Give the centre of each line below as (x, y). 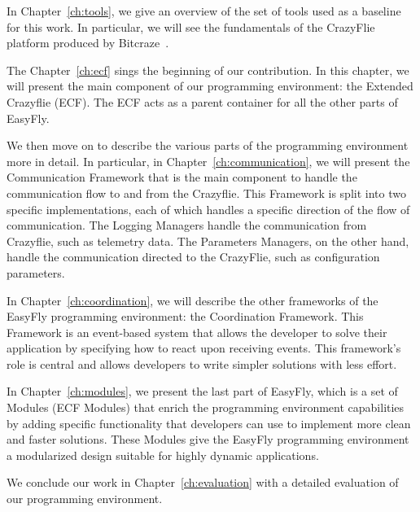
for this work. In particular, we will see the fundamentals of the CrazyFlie (191, 26)
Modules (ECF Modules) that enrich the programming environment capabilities (206, 407)
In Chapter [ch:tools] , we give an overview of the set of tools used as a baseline (204, 11)
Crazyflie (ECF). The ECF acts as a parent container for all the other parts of (202, 101)
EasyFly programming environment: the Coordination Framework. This (185, 316)
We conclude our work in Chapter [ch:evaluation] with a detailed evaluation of (203, 482)
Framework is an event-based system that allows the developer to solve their (197, 332)
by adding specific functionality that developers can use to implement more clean (209, 423)
